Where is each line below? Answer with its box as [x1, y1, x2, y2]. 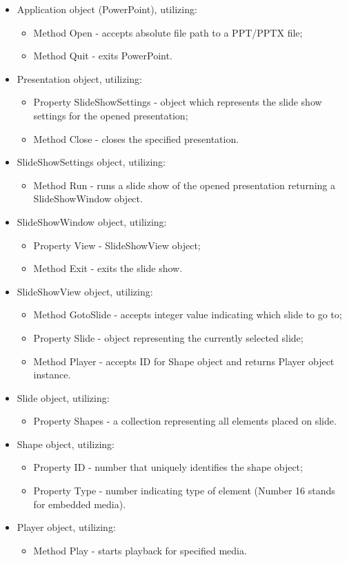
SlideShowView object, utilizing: [17, 284, 153, 298]
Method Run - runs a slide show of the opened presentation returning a [33, 177, 335, 192]
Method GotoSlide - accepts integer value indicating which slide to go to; [33, 307, 342, 322]
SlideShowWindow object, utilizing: [17, 214, 167, 229]
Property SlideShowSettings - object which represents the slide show [33, 95, 322, 109]
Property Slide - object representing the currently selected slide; [33, 330, 304, 345]
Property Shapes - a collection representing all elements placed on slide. [33, 414, 337, 428]
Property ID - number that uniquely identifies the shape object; [33, 460, 303, 474]
